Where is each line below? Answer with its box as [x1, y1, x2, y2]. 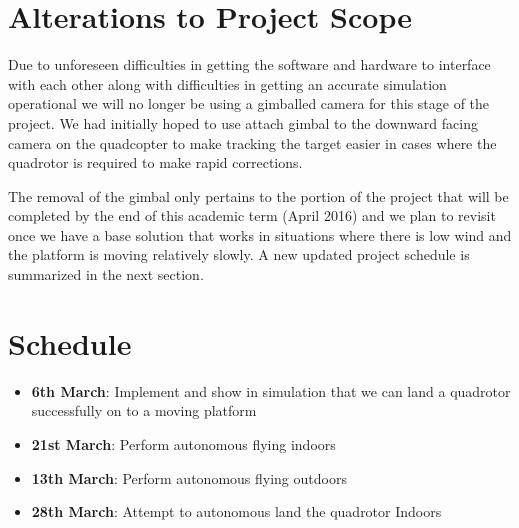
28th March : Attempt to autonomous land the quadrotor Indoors [31, 501, 442, 522]
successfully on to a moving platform [31, 400, 257, 421]
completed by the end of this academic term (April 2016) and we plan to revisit [8, 205, 496, 226]
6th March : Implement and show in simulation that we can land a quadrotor [31, 380, 511, 401]
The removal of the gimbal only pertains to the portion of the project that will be [8, 185, 509, 206]
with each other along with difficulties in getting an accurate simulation [8, 73, 447, 94]
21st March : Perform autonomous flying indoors [31, 433, 336, 454]
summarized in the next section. [8, 264, 204, 285]
